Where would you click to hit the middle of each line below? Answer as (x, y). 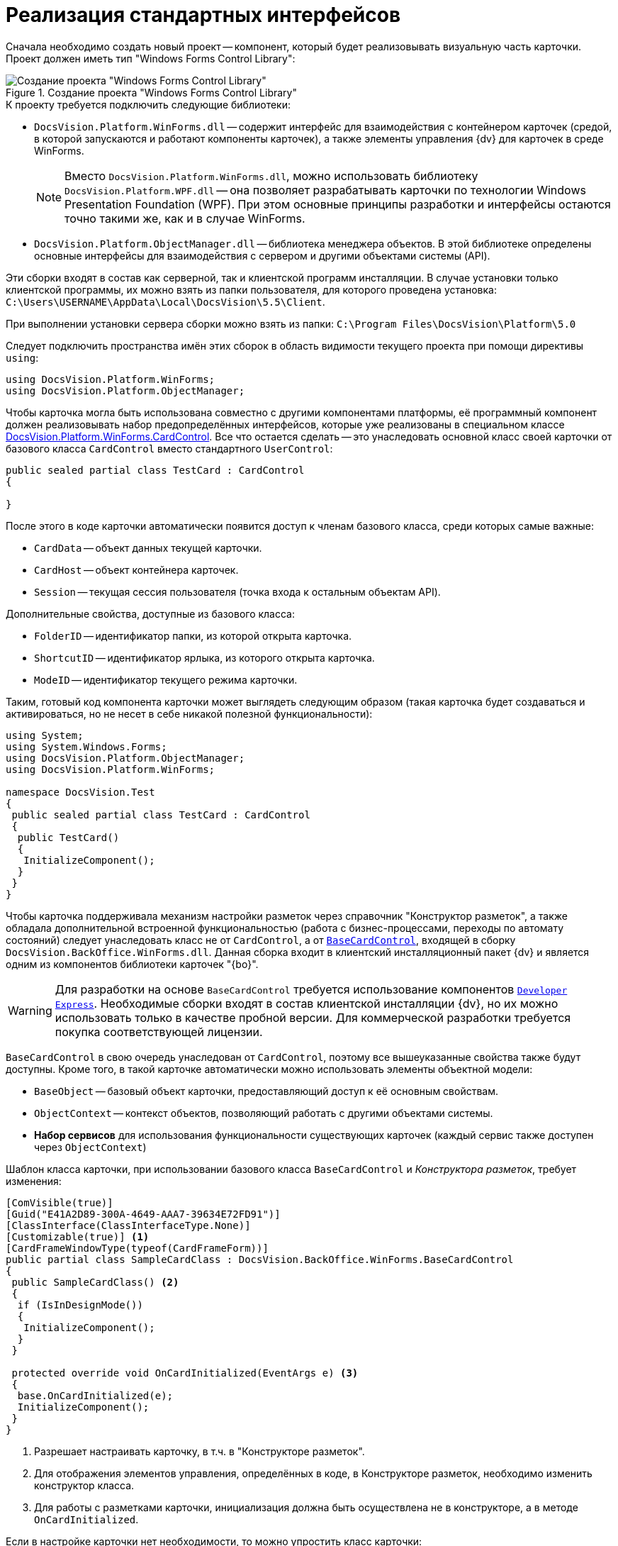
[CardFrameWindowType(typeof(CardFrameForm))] (137, 1248)
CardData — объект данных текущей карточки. (148, 547)
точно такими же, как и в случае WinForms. (185, 218)
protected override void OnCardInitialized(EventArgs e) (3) (185, 1373)
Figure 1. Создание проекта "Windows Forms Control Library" (151, 92)
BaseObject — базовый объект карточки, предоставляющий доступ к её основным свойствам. (266, 1091)
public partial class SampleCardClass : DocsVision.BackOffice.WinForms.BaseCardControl (260, 1259)
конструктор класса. (84, 1485)
